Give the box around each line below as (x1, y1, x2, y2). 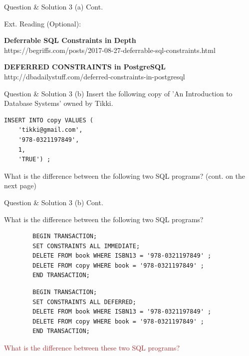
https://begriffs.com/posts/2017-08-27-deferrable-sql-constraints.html (4, 44, 216, 55)
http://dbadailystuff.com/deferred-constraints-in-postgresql (4, 71, 185, 81)
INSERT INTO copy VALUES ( (4, 116, 93, 124)
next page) (4, 180, 36, 191)
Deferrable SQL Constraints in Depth (4, 35, 136, 45)
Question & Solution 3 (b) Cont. (4, 197, 103, 207)
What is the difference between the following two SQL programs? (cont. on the (4, 170, 246, 181)
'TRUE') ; (18, 156, 51, 163)
